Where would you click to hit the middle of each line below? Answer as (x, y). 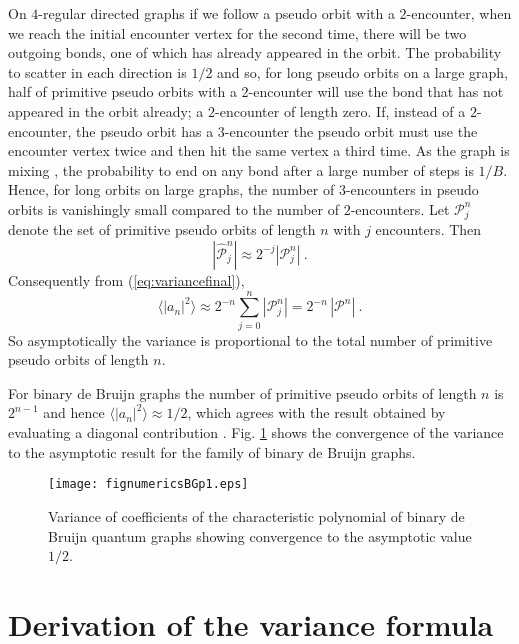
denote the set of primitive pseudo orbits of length (162, 229)
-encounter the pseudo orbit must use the (351, 130)
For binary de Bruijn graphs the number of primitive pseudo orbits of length (242, 392)
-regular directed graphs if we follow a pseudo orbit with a (216, 13)
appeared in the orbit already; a (106, 110)
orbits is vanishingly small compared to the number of (173, 208)
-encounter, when (459, 13)
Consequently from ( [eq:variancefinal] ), (126, 279)
